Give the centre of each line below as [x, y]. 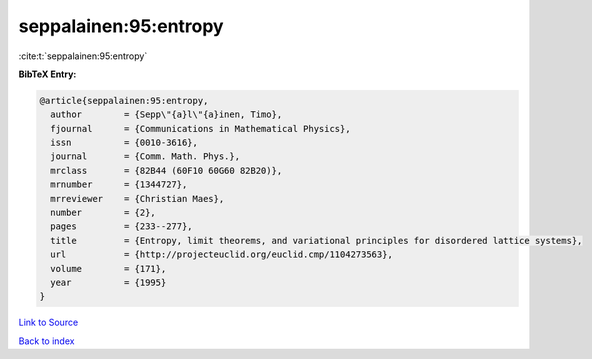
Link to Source [48, 322]
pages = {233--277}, [122, 226]
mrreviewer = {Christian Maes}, [137, 198]
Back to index [46, 341]
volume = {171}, [108, 268]
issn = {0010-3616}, [124, 143]
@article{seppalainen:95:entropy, [124, 100]
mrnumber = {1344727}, [119, 184]
